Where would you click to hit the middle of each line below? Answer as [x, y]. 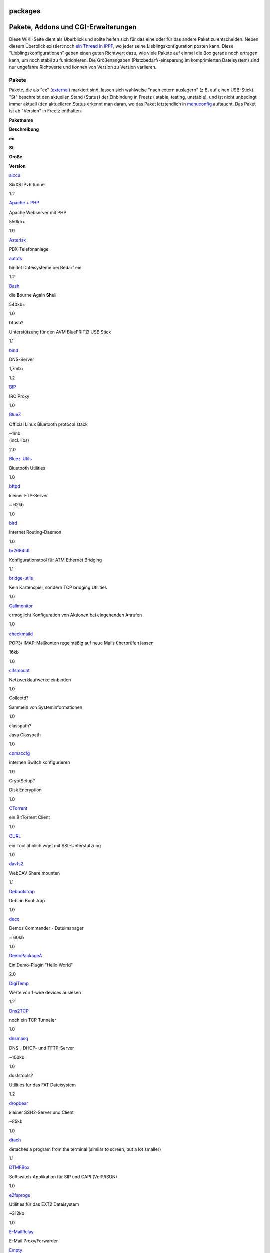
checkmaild [21, 634]
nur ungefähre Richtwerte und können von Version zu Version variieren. [83, 67]
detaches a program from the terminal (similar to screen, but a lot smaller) [85, 1149]
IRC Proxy [19, 396]
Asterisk [18, 240]
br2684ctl [19, 551]
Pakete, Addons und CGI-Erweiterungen [73, 27]
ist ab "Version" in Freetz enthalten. [46, 111]
